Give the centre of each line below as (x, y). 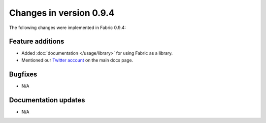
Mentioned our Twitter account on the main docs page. (77, 60)
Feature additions (37, 42)
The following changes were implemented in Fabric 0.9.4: (67, 28)
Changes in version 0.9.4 (62, 13)
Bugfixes (23, 74)
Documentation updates (47, 100)
